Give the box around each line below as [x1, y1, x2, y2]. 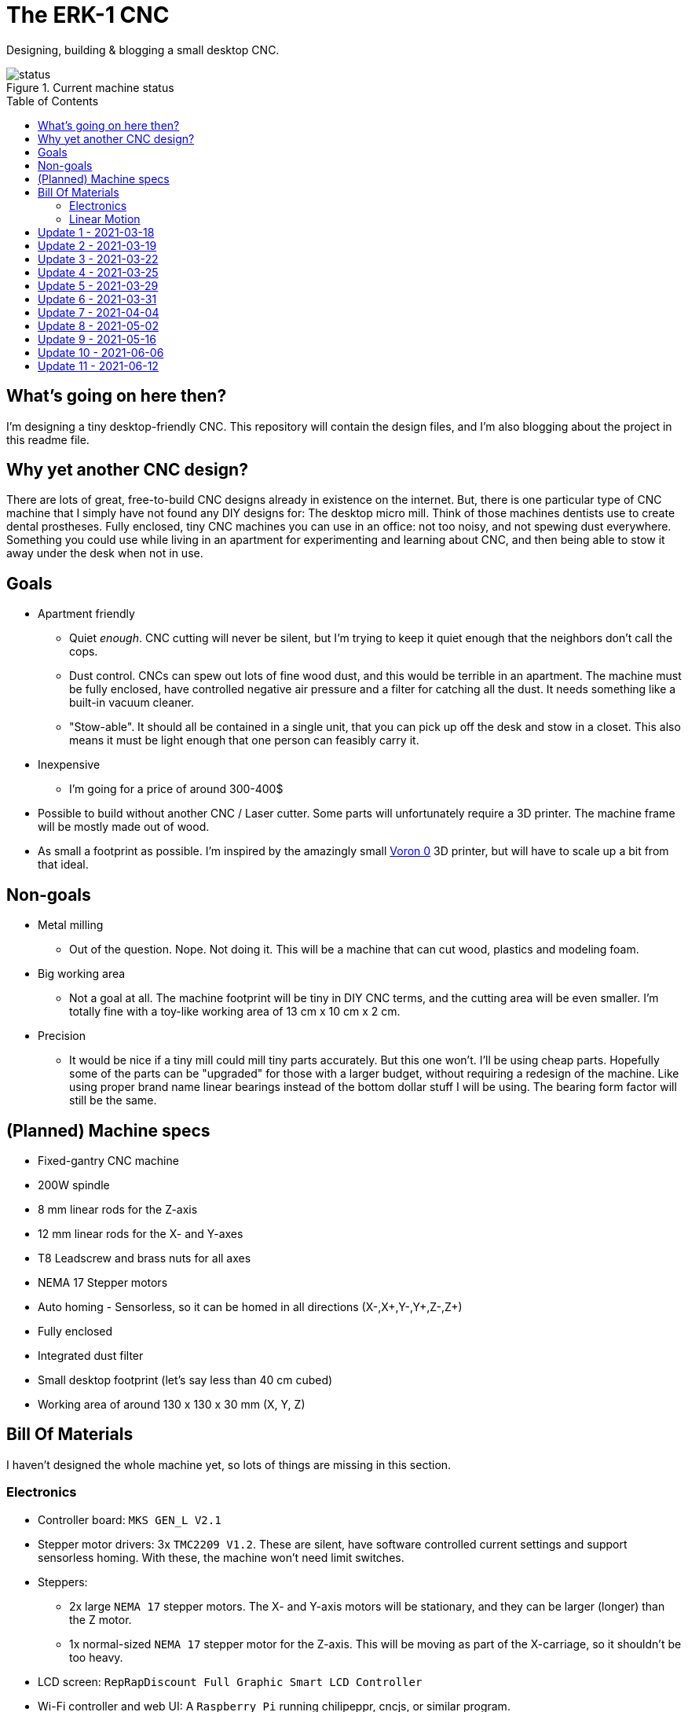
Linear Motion [69, 211, 141, 226]
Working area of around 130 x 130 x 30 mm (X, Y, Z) [38, 1397, 306, 1411]
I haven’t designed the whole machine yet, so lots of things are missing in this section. [6, 1457, 452, 1471]
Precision [38, 1029, 86, 1043]
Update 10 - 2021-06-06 [38, 345, 164, 359]
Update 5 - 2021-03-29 [38, 278, 159, 292]
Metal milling [38, 918, 104, 932]
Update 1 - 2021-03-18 [38, 225, 155, 239]
